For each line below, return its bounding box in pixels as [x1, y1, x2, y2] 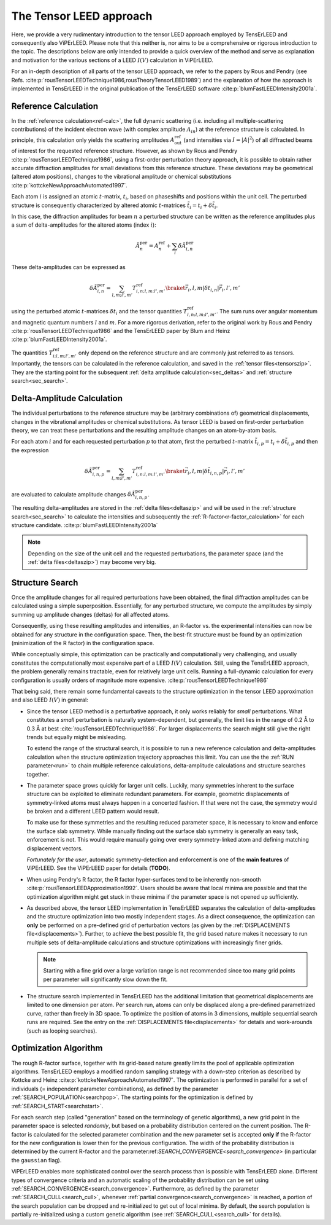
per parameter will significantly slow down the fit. [43, 976, 168, 983]
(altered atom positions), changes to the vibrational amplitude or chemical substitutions [11, 173, 232, 181]
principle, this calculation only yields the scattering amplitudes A [11, 136, 175, 144]
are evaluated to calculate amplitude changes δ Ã [11, 490, 136, 498]
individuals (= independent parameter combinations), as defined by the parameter [11, 1085, 219, 1092]
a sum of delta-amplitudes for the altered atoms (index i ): [11, 221, 156, 229]
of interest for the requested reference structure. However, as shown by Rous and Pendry [11, 147, 238, 155]
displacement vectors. [26, 845, 83, 852]
